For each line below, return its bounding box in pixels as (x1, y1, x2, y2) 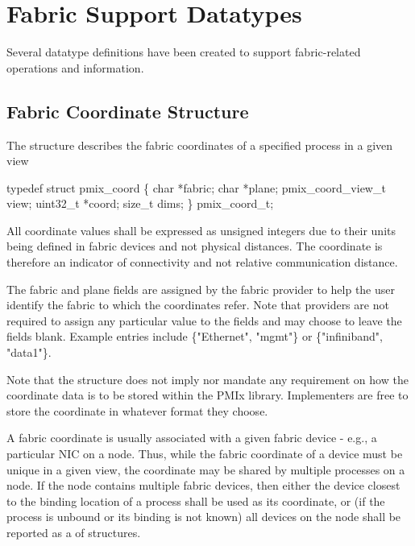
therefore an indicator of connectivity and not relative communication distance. (6, 254, 398, 271)
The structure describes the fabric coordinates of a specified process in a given (6, 136, 393, 153)
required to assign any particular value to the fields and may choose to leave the (6, 312, 402, 329)
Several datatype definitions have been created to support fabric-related (6, 43, 361, 60)
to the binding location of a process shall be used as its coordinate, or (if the (6, 492, 385, 509)
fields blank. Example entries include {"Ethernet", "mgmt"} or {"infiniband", (6, 328, 383, 345)
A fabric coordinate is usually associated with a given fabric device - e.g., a (6, 429, 377, 446)
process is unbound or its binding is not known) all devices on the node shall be (6, 508, 401, 525)
